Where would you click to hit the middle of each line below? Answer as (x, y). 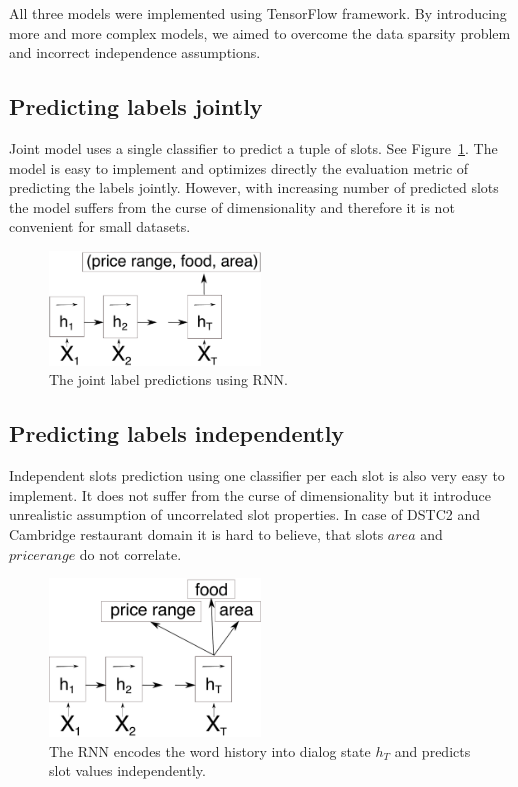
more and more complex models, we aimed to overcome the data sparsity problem (260, 32)
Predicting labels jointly (136, 106)
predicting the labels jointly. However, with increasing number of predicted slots (254, 187)
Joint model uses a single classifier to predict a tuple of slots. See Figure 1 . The (253, 147)
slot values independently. (127, 770)
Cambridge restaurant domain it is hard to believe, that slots (196, 534)
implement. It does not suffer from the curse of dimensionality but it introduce (250, 494)
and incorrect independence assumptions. (135, 52)
